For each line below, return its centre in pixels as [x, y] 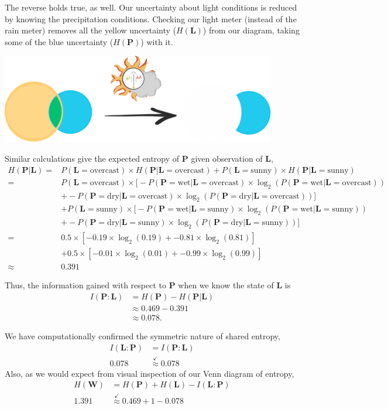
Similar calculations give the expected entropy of [92, 159]
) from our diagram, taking [251, 30]
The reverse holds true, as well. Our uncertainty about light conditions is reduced [151, 7]
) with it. [157, 41]
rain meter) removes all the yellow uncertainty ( [91, 30]
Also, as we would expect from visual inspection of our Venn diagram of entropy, [150, 373]
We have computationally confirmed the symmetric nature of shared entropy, [143, 335]
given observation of [227, 159]
